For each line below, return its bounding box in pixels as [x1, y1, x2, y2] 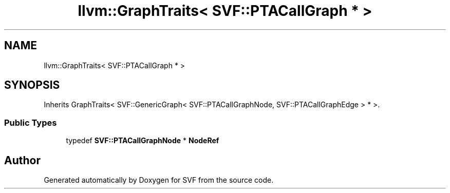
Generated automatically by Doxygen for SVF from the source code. [44, 176, 274, 185]
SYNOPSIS [4, 79, 60, 92]
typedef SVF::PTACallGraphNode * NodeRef [66, 136, 219, 145]
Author [4, 153, 41, 167]
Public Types [4, 117, 57, 128]
